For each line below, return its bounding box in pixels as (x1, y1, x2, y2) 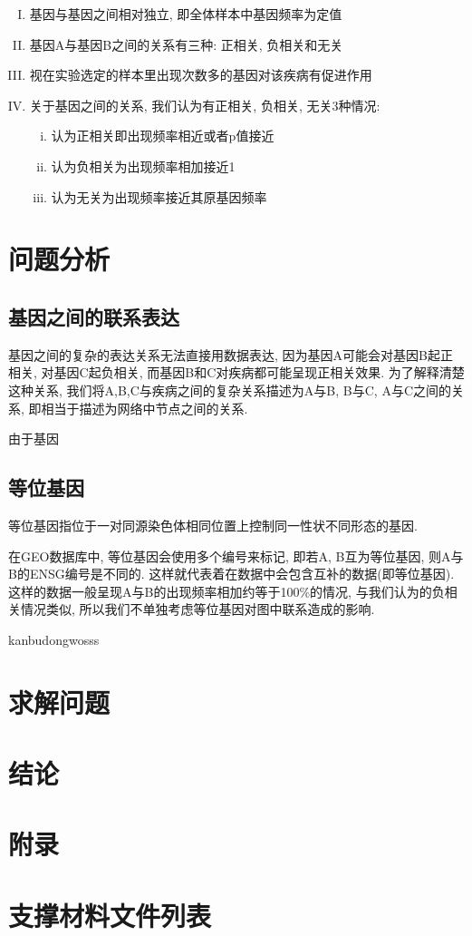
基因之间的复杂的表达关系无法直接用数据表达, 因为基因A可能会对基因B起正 (8, 345, 453, 364)
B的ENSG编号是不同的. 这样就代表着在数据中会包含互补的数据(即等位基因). (8, 564, 455, 583)
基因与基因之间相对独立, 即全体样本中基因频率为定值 (29, 5, 342, 23)
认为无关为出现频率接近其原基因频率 (51, 187, 267, 206)
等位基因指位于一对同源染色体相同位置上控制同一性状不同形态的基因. (8, 515, 418, 534)
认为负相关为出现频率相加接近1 (51, 156, 236, 175)
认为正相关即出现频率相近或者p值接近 (51, 126, 275, 145)
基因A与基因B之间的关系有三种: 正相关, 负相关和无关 (29, 34, 343, 54)
